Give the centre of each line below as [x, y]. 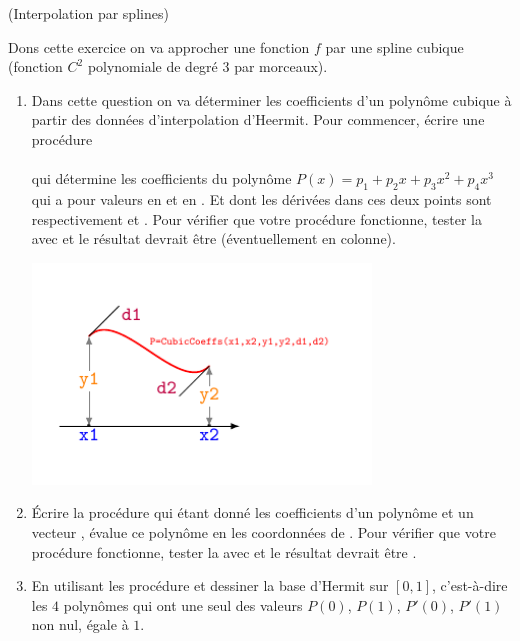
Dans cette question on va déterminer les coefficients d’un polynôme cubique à [271, 99]
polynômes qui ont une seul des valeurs [183, 604]
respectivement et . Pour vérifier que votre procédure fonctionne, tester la [256, 218]
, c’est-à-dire [470, 585]
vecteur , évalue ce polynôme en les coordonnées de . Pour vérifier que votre [263, 531]
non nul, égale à [80, 624]
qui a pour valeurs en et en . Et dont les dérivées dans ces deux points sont [261, 198]
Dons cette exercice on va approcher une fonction [159, 46]
